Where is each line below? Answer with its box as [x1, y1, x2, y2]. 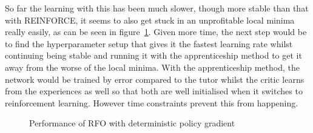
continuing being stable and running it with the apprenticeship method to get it [5, 49, 302, 62]
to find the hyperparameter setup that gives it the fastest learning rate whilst [5, 37, 293, 50]
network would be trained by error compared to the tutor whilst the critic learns [5, 73, 305, 85]
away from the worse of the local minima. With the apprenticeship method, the [5, 60, 300, 73]
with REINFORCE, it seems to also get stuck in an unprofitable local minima [5, 13, 295, 26]
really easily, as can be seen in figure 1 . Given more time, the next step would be [5, 25, 307, 38]
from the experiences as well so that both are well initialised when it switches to [5, 85, 303, 97]
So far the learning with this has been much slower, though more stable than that [5, 2, 309, 14]
